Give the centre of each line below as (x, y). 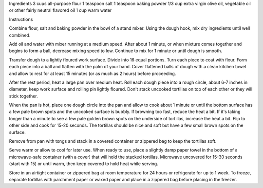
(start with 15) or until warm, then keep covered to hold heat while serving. (84, 164)
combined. (20, 35)
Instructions (21, 19)
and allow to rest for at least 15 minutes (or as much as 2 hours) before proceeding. (93, 74)
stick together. (24, 96)
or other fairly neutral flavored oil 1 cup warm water (60, 10)
